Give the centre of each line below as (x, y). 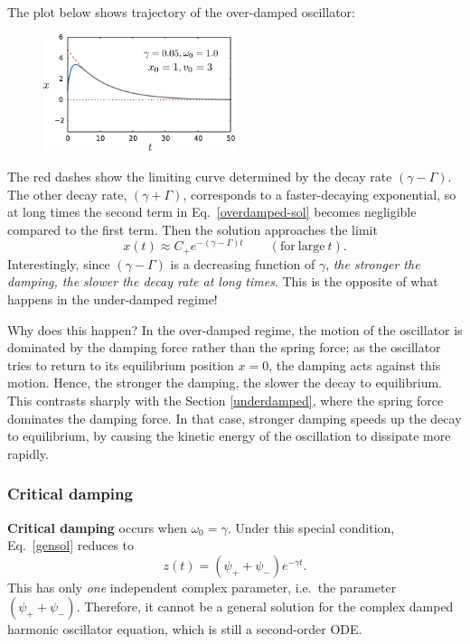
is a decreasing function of (243, 263)
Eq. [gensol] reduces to (71, 545)
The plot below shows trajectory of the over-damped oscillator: (181, 12)
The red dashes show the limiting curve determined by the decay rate (200, 176)
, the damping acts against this (355, 364)
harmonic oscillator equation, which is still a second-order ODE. (185, 629)
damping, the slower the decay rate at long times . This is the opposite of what (223, 281)
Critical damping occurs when (97, 527)
